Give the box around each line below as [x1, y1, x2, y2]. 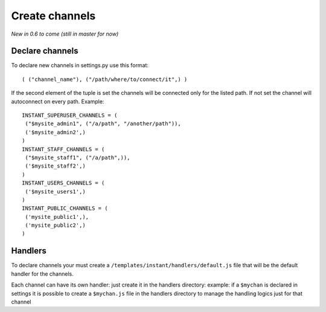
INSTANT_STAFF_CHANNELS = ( [22, 146, 105, 152]
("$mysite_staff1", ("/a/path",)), [25, 154, 130, 161]
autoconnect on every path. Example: [11, 97, 104, 105]
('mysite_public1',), [25, 213, 89, 220]
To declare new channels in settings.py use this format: [11, 62, 149, 69]
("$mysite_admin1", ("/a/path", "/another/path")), [25, 120, 181, 127]
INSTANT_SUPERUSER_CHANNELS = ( [22, 112, 118, 119]
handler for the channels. [11, 270, 74, 278]
